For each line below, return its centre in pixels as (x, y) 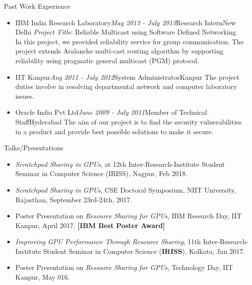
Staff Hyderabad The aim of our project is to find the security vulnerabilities (128, 121)
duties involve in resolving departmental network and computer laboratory (126, 86)
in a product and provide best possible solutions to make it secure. (114, 131)
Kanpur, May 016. (42, 277)
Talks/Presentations (34, 148)
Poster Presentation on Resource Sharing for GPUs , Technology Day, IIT (124, 267)
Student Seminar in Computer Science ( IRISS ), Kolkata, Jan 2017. (144, 251)
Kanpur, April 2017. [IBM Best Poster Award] (90, 225)
